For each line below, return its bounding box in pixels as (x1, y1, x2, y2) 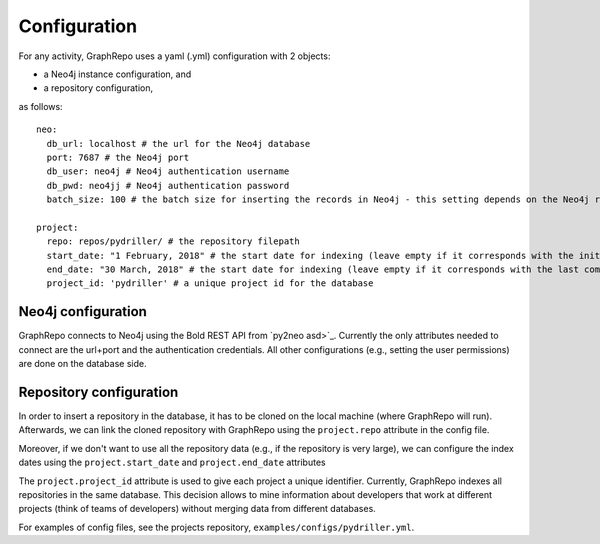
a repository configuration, (43, 82, 154, 94)
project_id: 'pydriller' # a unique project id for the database (46, 278, 374, 289)
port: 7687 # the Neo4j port (46, 151, 190, 163)
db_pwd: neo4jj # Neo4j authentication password (46, 180, 290, 191)
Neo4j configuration (18, 303, 147, 320)
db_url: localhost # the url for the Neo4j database (46, 138, 311, 149)
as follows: (18, 100, 64, 112)
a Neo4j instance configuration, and (43, 68, 192, 80)
